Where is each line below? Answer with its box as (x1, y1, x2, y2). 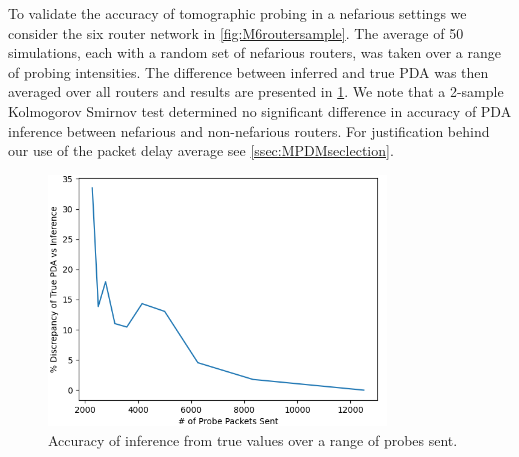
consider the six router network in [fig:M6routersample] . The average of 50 (8, 22, 464, 43)
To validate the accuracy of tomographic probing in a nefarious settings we (8, 3, 467, 23)
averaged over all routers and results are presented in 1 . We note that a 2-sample (8, 81, 504, 102)
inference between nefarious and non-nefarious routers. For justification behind (8, 120, 490, 141)
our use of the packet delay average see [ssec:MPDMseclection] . (8, 140, 394, 161)
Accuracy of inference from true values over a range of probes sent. (48, 429, 458, 450)
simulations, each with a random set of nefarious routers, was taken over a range (8, 42, 501, 63)
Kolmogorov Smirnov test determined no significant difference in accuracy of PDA (8, 100, 512, 121)
